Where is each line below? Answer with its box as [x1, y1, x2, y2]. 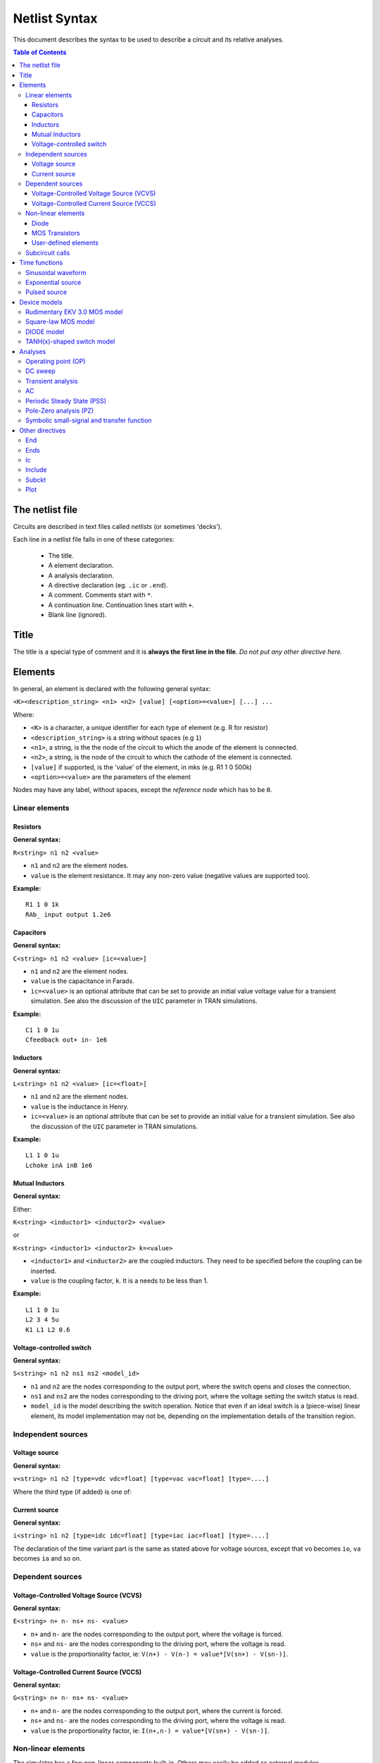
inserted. [30, 1267, 56, 1275]
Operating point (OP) [25, 357, 86, 366]
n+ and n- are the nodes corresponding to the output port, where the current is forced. [30, 1707, 283, 1715]
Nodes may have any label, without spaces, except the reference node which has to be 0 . [13, 786, 272, 794]
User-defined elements [32, 238, 99, 247]
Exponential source [25, 278, 82, 286]
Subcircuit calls [25, 248, 70, 257]
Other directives [19, 426, 66, 434]
